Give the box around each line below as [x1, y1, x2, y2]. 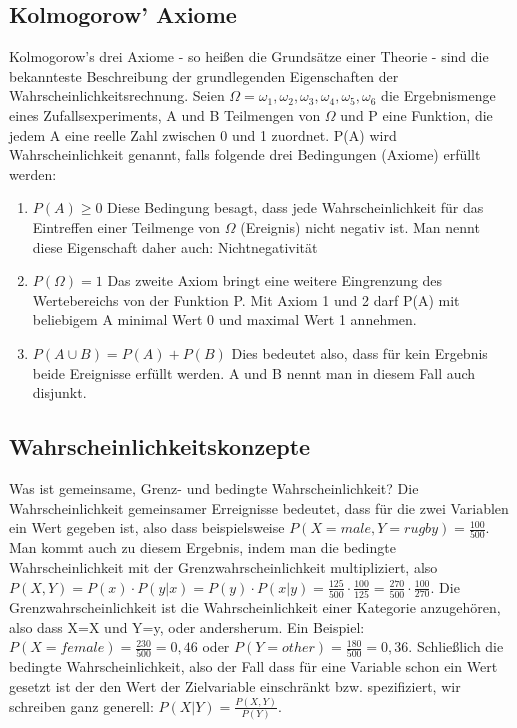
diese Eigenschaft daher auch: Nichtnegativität [32, 236, 318, 257]
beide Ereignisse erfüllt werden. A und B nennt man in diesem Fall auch [32, 362, 476, 383]
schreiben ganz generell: [9, 695, 154, 716]
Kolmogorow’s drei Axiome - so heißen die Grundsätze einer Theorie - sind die [9, 46, 489, 67]
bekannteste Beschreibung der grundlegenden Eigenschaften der [9, 65, 399, 86]
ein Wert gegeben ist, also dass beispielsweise [9, 517, 285, 538]
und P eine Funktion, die [340, 104, 493, 125]
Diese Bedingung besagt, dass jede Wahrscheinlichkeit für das [107, 197, 484, 218]
